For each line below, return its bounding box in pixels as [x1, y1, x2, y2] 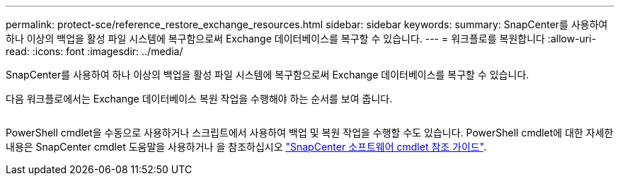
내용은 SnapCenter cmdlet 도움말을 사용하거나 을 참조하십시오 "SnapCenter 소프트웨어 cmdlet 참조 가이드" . [6, 141, 487, 153]
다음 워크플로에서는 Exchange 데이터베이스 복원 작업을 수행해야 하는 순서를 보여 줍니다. [6, 93, 393, 105]
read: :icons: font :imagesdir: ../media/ [6, 45, 183, 57]
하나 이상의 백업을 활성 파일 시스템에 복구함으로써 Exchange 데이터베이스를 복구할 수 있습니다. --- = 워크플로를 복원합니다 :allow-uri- [6, 33, 597, 45]
